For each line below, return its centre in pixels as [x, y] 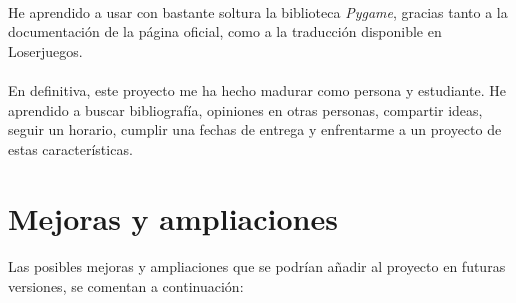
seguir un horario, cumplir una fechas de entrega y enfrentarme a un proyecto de [255, 129]
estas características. [70, 148]
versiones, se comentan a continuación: [126, 285]
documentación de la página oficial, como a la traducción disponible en [225, 31]
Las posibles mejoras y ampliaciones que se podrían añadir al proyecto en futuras [257, 266]
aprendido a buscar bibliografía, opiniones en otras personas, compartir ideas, [245, 109]
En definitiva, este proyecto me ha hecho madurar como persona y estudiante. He [257, 89]
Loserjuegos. [45, 50]
